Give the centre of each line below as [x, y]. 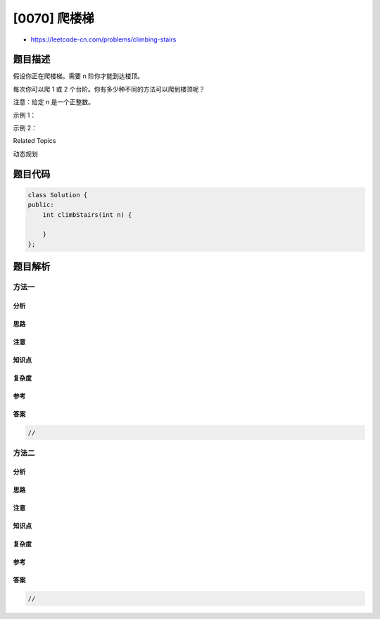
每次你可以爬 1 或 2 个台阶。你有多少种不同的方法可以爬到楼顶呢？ [109, 89]
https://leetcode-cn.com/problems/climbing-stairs [103, 39]
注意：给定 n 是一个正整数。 [54, 102]
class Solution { [58, 195]
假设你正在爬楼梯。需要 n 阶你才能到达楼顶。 [78, 76]
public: [41, 205]
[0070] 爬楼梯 [53, 18]
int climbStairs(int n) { [87, 214]
